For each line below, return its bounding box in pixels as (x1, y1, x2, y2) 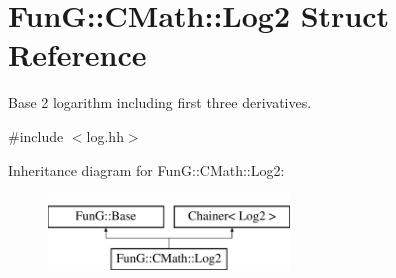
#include (8, 125, 64, 146)
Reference (8, 34, 147, 75)
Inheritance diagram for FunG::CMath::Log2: (8, 159, 285, 180)
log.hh (86, 125, 124, 146)
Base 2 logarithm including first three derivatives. (8, 92, 312, 113)
